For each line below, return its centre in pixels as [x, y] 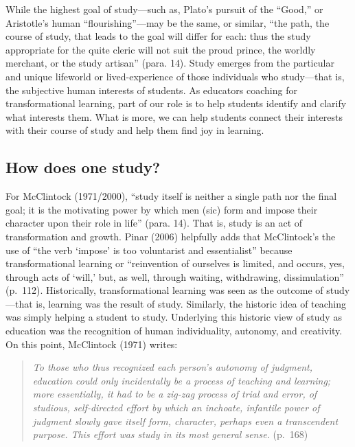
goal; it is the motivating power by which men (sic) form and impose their [162, 209]
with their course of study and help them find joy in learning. [135, 130]
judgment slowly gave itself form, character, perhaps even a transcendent [185, 421]
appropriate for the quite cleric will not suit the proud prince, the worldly [161, 49]
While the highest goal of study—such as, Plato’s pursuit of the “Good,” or [164, 9]
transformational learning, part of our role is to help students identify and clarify [176, 103]
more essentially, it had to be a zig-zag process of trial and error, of [175, 394]
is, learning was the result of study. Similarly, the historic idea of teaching [191, 303]
